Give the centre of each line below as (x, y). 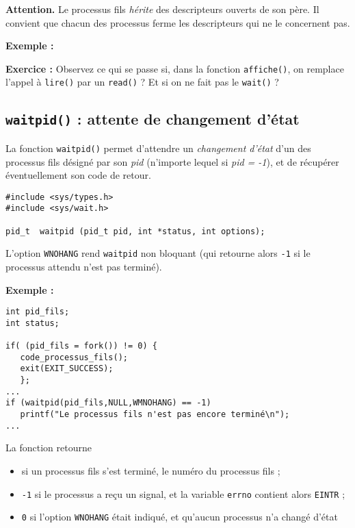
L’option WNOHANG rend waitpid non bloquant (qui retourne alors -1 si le (158, 253)
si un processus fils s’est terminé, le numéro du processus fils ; (151, 470)
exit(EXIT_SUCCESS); (67, 369)
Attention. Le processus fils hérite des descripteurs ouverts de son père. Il (162, 9)
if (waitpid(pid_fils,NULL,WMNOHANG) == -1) (108, 403)
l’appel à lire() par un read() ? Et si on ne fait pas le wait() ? (142, 82)
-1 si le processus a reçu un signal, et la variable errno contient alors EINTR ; (183, 493)
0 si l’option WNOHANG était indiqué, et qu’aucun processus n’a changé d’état (180, 517)
